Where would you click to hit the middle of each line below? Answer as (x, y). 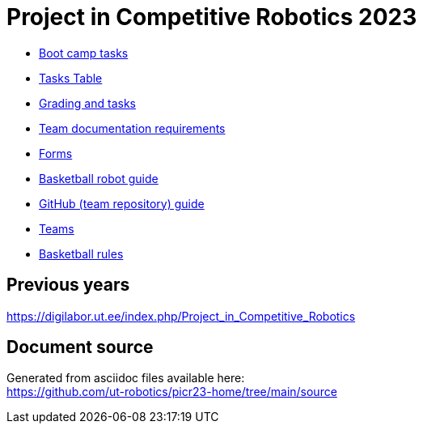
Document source (80, 347)
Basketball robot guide (99, 178)
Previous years (68, 285)
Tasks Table (71, 78)
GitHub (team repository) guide (122, 203)
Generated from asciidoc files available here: (126, 378)
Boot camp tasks (84, 53)
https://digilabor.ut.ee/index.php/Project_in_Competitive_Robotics (181, 316)
